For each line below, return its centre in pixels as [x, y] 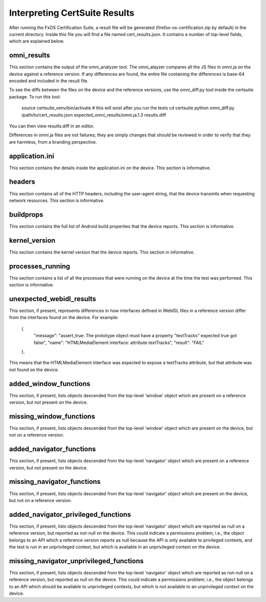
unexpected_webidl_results [52, 299]
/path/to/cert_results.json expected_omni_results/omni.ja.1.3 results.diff [94, 115]
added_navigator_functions [52, 449]
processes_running [40, 266]
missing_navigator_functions [55, 482]
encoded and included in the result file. [49, 81]
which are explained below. [37, 41]
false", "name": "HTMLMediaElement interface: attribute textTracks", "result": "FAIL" [119, 343]
